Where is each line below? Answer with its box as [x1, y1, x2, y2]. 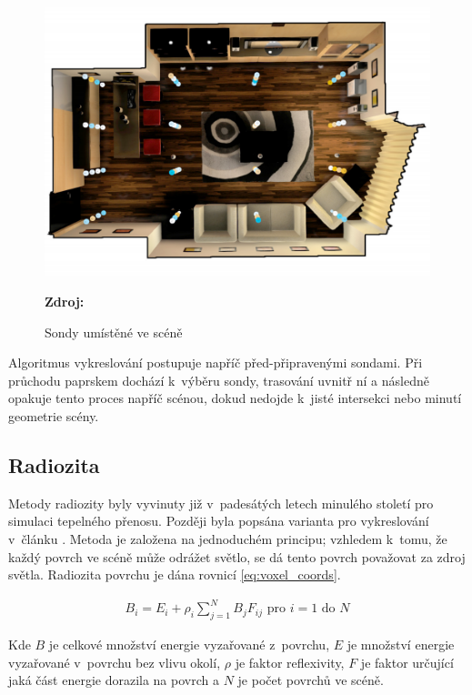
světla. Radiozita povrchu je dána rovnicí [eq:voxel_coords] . [8, 565, 341, 584]
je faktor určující [360, 652, 454, 671]
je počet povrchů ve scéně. [237, 670, 384, 690]
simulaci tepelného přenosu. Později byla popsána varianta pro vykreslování [8, 511, 429, 530]
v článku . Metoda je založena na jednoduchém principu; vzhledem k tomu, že [8, 529, 447, 548]
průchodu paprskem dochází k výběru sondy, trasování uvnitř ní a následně [8, 370, 429, 389]
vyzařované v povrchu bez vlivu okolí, [8, 652, 221, 671]
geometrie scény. [8, 406, 99, 425]
